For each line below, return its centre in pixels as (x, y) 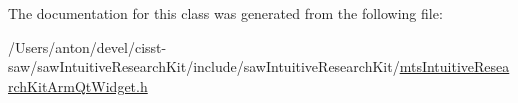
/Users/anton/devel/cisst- (87, 46)
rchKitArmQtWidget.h (78, 85)
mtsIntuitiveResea (454, 66)
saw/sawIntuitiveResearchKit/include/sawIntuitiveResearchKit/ (204, 66)
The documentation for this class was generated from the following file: (225, 13)
